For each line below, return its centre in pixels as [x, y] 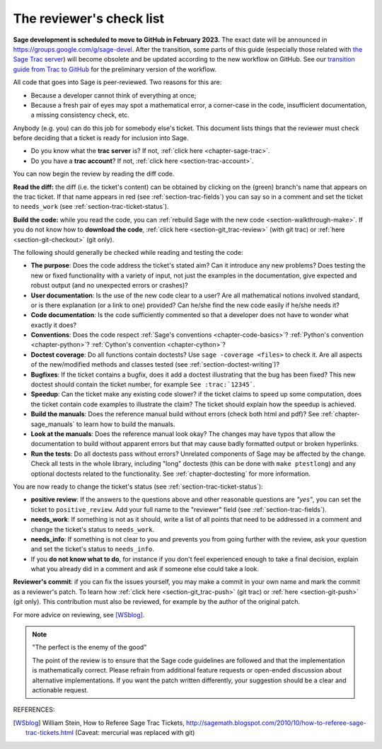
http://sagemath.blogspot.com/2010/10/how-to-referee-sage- [277, 723]
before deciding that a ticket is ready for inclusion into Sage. [101, 138]
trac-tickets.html [50, 733]
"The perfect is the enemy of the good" [89, 647]
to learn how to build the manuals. [126, 424]
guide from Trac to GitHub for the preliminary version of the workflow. [115, 69]
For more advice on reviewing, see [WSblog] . [79, 614]
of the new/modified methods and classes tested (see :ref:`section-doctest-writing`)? [155, 365]
